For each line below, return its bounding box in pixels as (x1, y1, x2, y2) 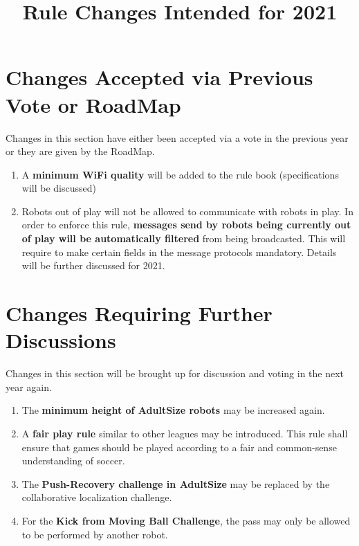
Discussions (6, 326, 116, 354)
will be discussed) (21, 181, 96, 195)
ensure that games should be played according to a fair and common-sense (21, 439, 337, 454)
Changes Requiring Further (6, 299, 273, 327)
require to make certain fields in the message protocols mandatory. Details (21, 244, 337, 259)
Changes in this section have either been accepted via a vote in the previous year (6, 130, 349, 145)
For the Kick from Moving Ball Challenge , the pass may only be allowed (21, 513, 351, 527)
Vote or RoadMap (6, 90, 181, 118)
